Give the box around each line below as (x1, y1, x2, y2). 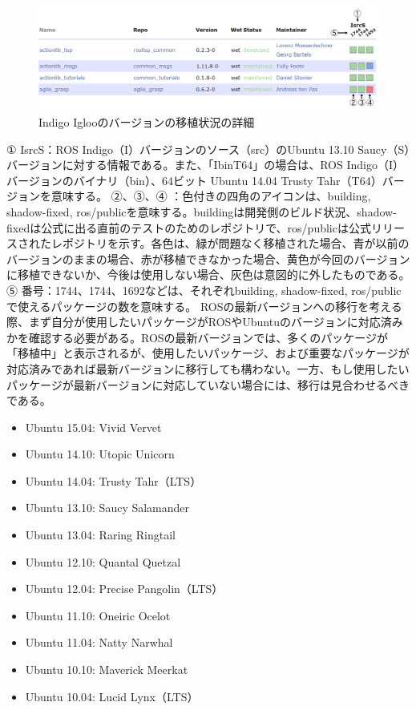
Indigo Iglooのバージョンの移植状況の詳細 (38, 114, 255, 131)
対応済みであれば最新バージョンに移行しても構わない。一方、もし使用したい (6, 360, 410, 377)
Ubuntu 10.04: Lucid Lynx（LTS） (25, 688, 199, 704)
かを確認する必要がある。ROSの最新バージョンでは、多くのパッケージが (6, 329, 389, 345)
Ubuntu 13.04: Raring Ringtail (25, 526, 176, 543)
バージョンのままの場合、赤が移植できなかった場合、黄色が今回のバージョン (6, 250, 410, 267)
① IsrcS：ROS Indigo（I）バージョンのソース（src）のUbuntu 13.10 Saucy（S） (6, 140, 410, 157)
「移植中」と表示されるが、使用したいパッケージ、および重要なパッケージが (6, 345, 410, 361)
